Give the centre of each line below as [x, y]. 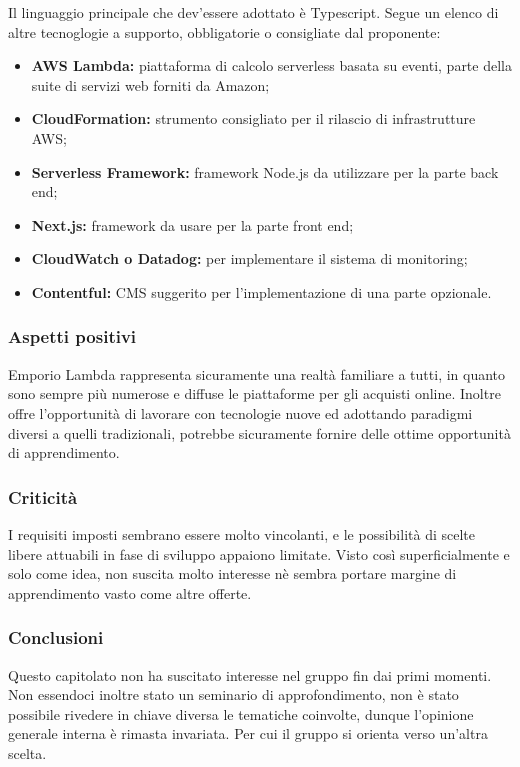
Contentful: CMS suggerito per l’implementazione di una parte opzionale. [261, 291]
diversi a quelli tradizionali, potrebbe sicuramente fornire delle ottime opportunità [259, 432]
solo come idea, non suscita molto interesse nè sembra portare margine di [232, 573]
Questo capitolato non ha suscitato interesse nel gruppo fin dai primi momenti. [250, 674]
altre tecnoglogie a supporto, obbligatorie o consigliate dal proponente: [224, 31]
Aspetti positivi [72, 336]
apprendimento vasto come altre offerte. [130, 592]
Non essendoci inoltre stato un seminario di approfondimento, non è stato [233, 694]
